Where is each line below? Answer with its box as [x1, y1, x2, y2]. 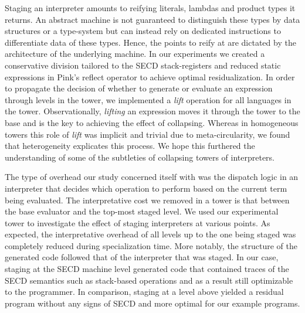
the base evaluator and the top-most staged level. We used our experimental [5, 205, 279, 217]
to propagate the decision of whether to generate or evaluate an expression [5, 82, 273, 94]
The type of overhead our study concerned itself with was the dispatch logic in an [5, 171, 299, 183]
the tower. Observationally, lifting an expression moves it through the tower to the [5, 105, 300, 117]
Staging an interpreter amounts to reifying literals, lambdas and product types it [5, 2, 296, 13]
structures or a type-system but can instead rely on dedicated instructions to [5, 25, 281, 37]
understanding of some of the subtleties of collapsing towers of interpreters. [5, 151, 275, 163]
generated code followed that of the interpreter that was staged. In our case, [5, 251, 279, 263]
